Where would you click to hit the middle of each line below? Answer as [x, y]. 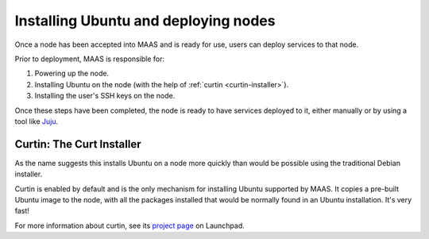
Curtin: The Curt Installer [78, 144]
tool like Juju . [37, 121]
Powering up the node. [72, 73]
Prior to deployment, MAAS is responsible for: [89, 59]
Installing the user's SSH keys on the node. [105, 96]
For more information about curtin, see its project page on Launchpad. [130, 226]
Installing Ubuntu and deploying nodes [145, 21]
